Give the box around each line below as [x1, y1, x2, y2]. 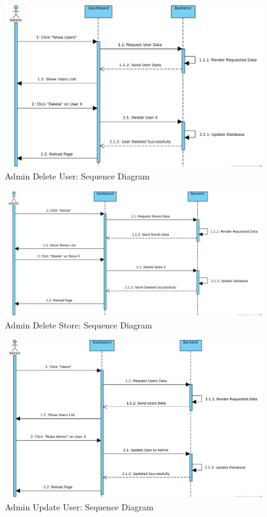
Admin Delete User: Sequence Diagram [5, 170, 150, 182]
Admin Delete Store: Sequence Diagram [5, 318, 152, 331]
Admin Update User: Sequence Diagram [5, 500, 154, 513]
